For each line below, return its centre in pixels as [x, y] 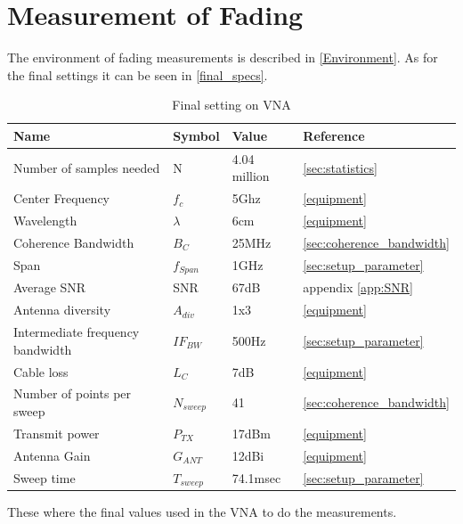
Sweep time [45, 477]
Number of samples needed [87, 167]
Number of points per [73, 393]
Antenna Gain [52, 455]
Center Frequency [61, 198]
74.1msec [256, 477]
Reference [334, 135]
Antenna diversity [62, 310]
